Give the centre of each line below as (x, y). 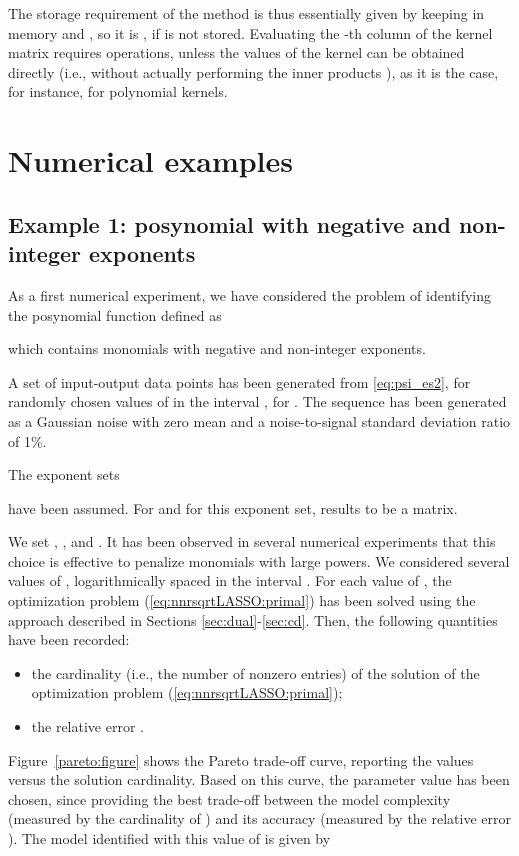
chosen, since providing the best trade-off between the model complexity (229, 798)
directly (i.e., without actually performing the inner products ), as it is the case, (253, 71)
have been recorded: (69, 639)
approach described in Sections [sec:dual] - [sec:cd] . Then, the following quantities (253, 619)
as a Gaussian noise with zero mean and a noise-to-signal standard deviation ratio (259, 420)
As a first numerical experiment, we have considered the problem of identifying (250, 294)
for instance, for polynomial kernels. (118, 91)
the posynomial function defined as (115, 314)
